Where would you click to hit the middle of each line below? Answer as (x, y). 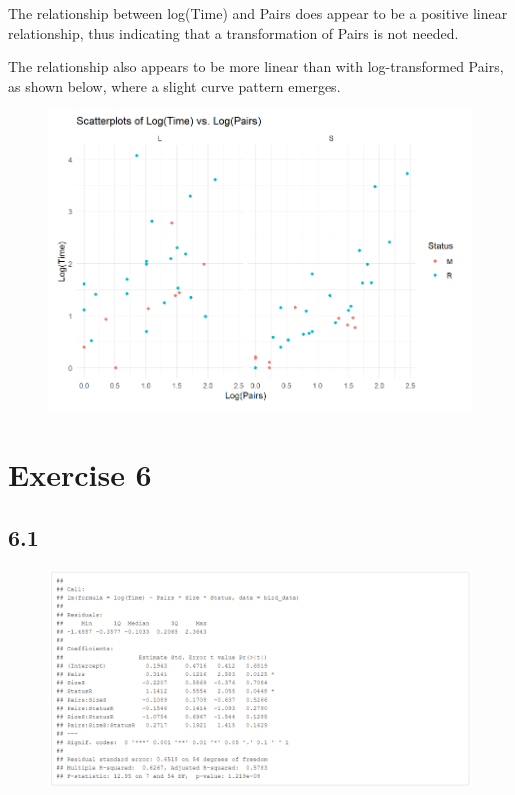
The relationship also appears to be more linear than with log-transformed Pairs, (256, 66)
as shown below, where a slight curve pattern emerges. (174, 85)
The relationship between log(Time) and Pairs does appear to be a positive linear (258, 13)
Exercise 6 (80, 473)
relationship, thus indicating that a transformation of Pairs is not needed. (233, 32)
